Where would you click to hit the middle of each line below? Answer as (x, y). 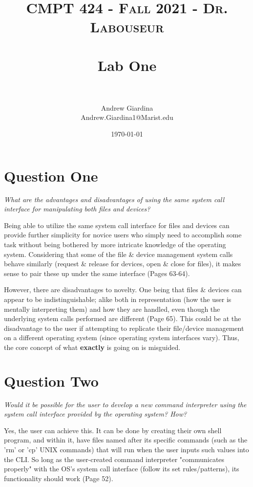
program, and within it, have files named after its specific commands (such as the (126, 440)
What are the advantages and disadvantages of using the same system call (114, 199)
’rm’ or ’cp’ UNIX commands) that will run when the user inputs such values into (126, 449)
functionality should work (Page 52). (59, 478)
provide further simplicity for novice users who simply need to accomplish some (123, 235)
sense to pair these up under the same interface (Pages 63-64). (97, 273)
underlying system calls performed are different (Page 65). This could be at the (123, 318)
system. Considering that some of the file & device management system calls (118, 254)
